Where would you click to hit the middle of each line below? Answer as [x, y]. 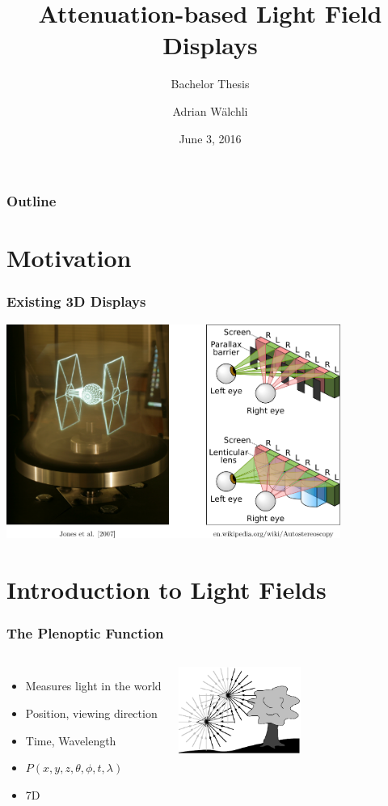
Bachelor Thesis [210, 84]
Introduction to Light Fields [167, 589]
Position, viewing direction [91, 713]
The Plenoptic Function [85, 633]
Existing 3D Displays [76, 301]
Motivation [69, 258]
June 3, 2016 [210, 138]
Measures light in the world [93, 686]
